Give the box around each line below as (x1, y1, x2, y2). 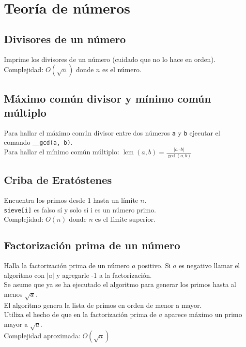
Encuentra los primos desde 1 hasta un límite (4, 195, 138, 205)
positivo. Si (138, 260, 171, 270)
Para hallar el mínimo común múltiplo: (4, 147, 119, 157)
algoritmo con (4, 270, 45, 280)
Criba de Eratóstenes (4, 172, 112, 187)
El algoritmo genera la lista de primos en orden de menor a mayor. (4, 300, 202, 310)
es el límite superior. (95, 214, 155, 224)
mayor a (4, 318, 28, 329)
